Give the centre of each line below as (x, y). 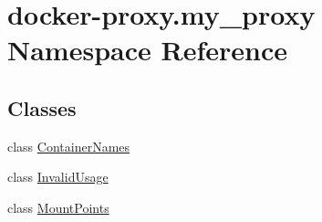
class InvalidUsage (58, 177)
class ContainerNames (69, 146)
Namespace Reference (147, 50)
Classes (42, 107)
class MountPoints (58, 207)
